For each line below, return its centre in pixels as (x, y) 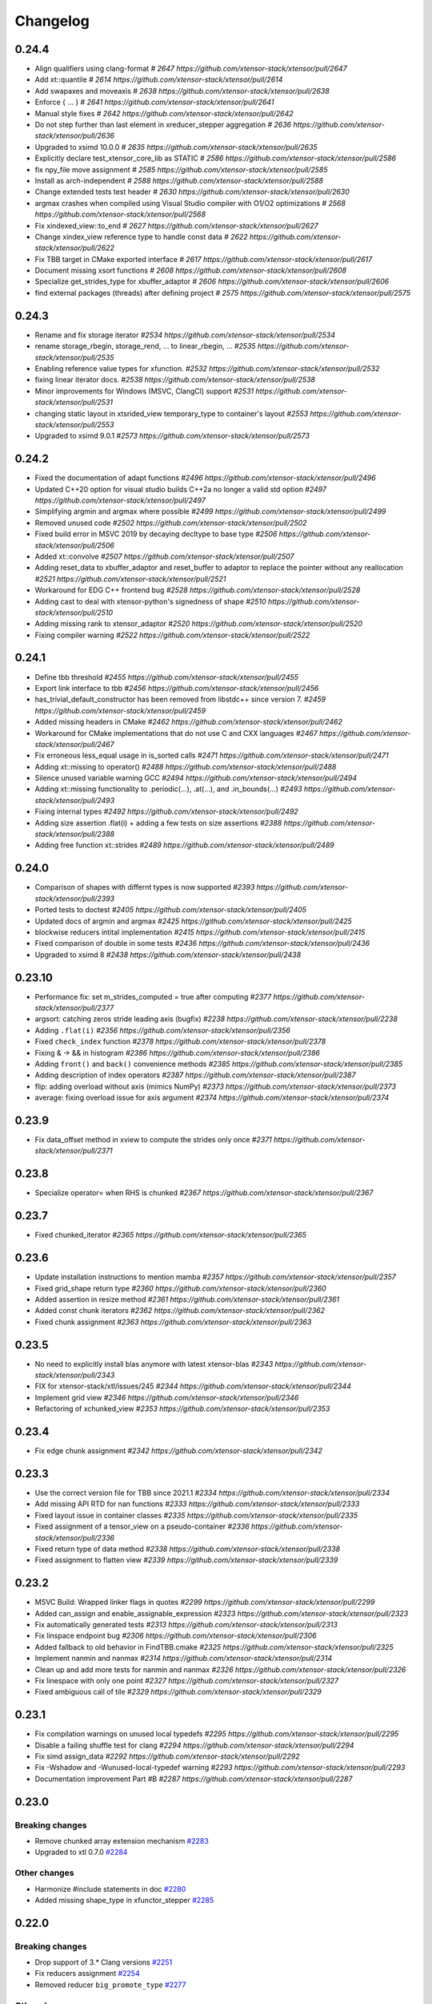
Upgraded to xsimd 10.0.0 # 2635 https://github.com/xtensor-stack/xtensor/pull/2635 (176, 147)
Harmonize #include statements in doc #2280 (110, 1889)
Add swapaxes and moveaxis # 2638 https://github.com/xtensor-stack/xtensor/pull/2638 (182, 91)
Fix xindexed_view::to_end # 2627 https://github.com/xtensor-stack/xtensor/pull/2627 (177, 225)
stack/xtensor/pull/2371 (74, 1151)
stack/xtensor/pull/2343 (75, 1375)
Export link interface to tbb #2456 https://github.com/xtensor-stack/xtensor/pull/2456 (177, 688)
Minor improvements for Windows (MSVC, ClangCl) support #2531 (144, 391)
